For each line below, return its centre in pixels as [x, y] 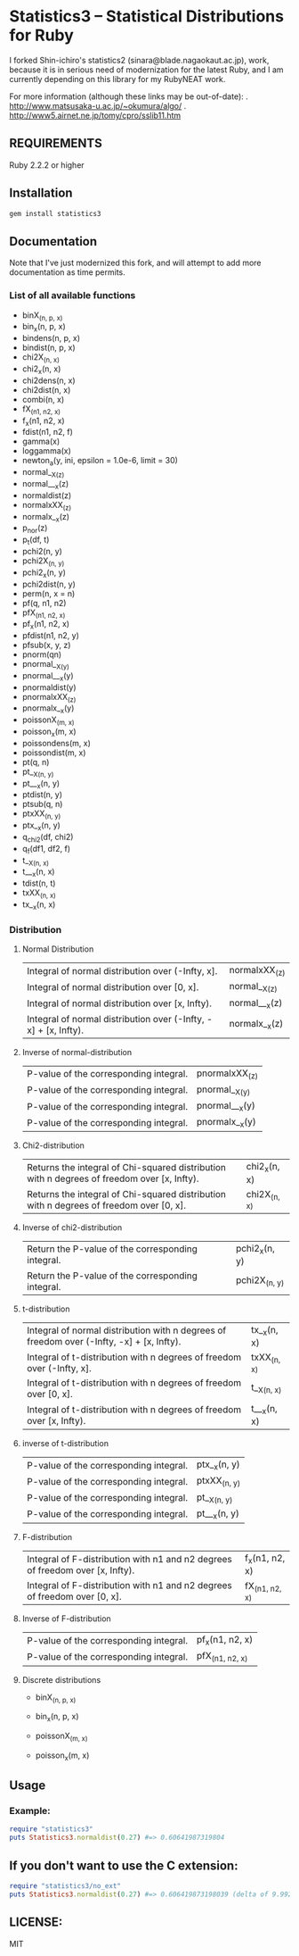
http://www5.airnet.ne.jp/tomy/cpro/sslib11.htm [95, 115]
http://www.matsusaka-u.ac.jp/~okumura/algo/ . [98, 105]
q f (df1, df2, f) [46, 849]
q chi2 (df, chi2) [48, 838]
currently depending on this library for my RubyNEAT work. [117, 79]
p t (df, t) [36, 540]
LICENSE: [36, 1923]
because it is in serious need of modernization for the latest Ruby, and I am [146, 70]
